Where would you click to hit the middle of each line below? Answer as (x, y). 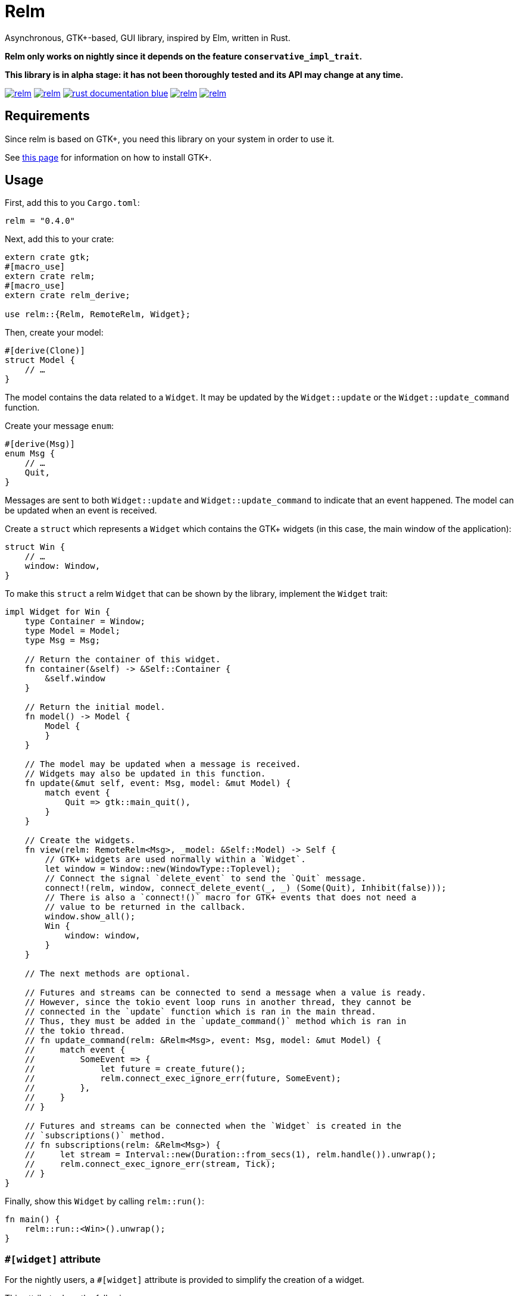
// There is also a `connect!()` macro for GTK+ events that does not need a (231, 898)
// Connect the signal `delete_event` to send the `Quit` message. (205, 879)
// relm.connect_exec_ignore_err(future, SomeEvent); (183, 1079)
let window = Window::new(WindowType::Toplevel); (163, 869)
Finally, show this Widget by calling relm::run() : (105, 1201)
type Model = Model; (72, 631)
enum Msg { (30, 454)
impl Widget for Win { (58, 612)
